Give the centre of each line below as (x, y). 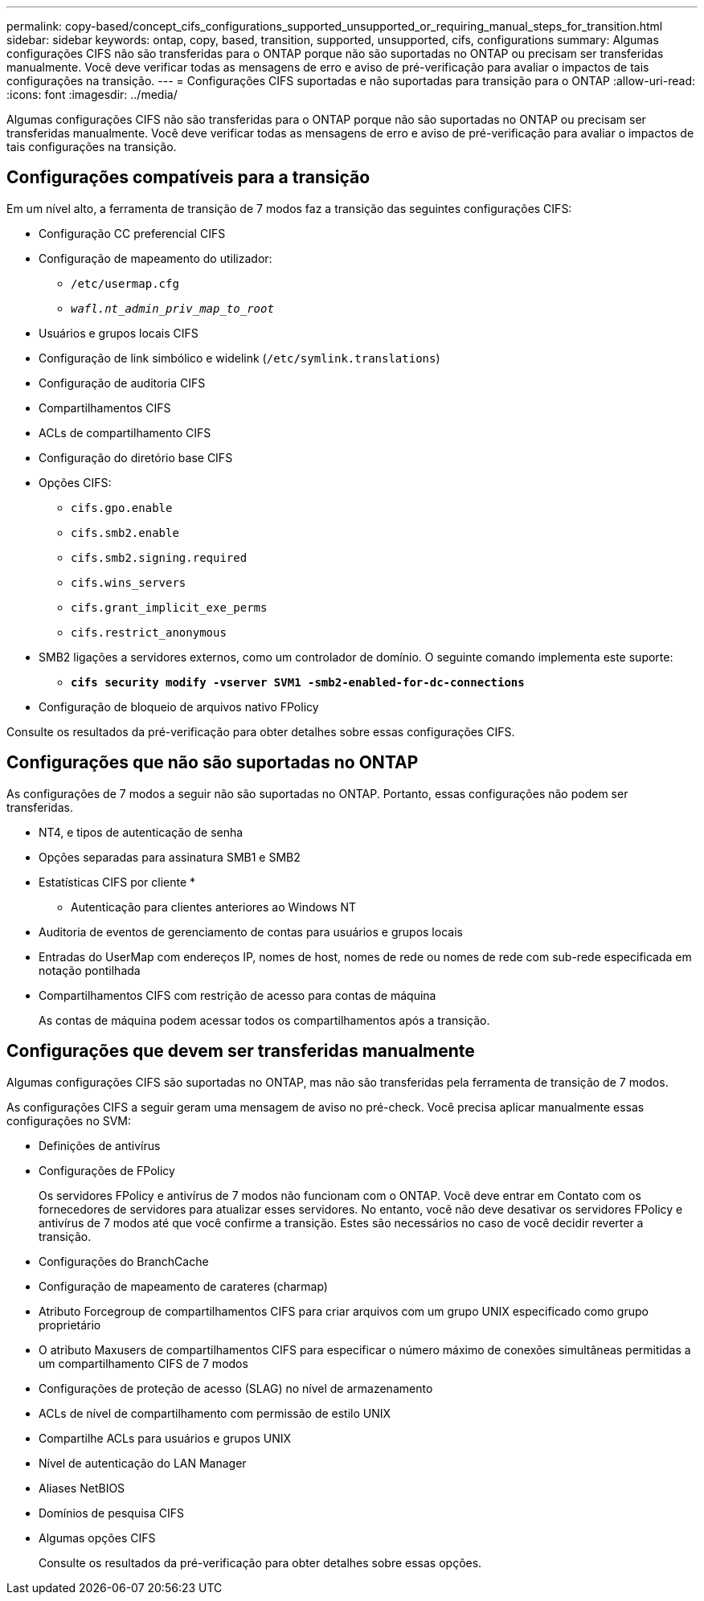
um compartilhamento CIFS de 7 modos (143, 1363)
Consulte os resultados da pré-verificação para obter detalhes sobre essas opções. (260, 1562)
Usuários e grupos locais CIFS (119, 333)
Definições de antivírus (100, 1145)
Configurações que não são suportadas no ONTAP (213, 763)
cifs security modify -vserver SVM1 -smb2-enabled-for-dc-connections (298, 682)
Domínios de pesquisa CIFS (111, 1513)
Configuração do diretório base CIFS (136, 457)
